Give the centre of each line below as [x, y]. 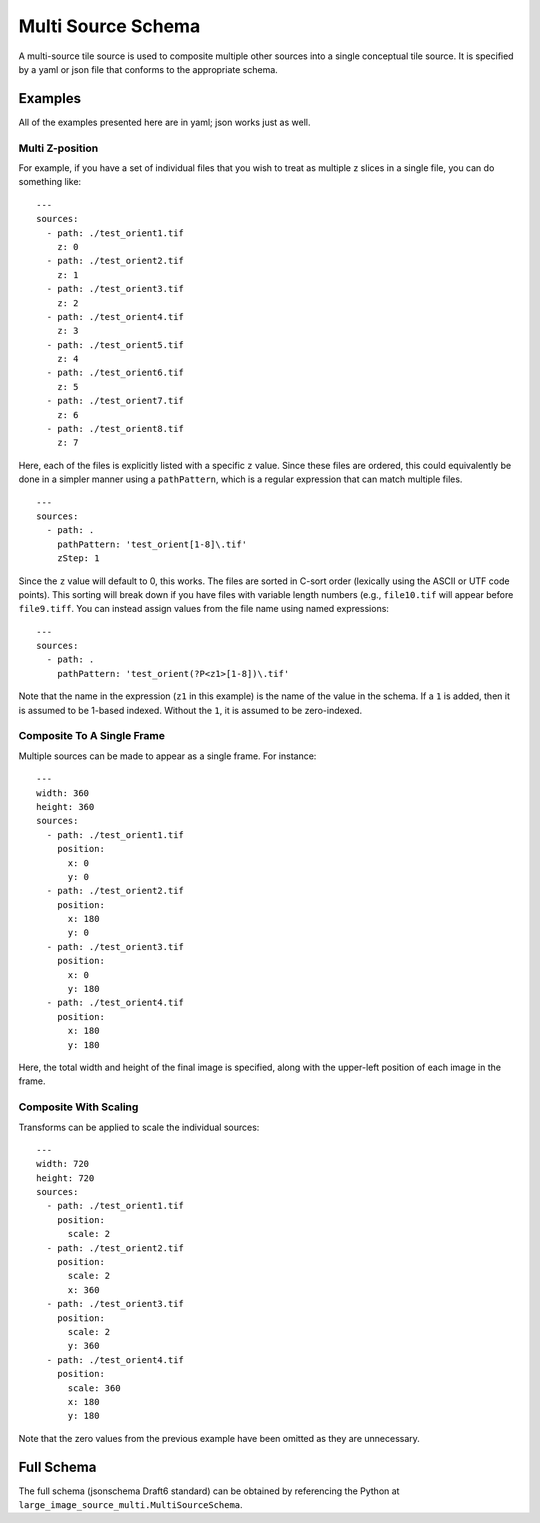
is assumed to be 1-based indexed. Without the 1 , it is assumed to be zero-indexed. [190, 710]
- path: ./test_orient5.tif [115, 344]
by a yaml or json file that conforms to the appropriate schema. [148, 69]
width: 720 [63, 1164]
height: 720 [65, 1178]
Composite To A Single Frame [91, 736]
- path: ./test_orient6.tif [115, 373]
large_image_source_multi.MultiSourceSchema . [131, 1505]
